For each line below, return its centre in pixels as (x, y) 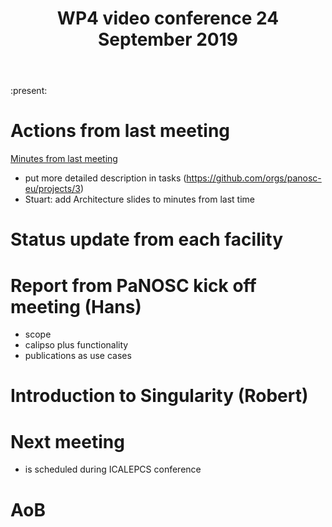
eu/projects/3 (52, 189)
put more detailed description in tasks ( (105, 178)
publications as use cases (78, 356)
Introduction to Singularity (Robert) (159, 396)
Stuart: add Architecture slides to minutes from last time (139, 199)
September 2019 (167, 39)
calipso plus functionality (76, 345)
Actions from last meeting (120, 131)
